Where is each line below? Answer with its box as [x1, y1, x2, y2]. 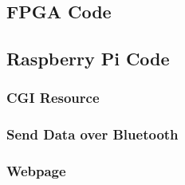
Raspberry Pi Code [6, 46, 170, 71]
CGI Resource [6, 88, 100, 108]
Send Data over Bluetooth [6, 124, 179, 144]
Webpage [6, 161, 66, 181]
